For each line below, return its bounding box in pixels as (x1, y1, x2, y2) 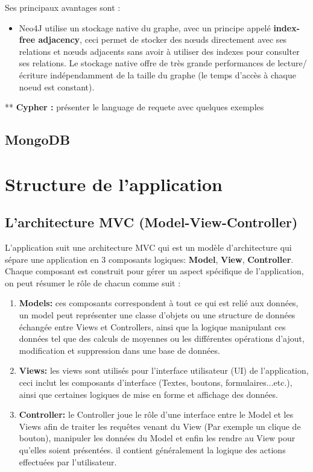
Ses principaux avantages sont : (5, 1, 121, 13)
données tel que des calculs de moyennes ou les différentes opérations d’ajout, (19, 332, 305, 345)
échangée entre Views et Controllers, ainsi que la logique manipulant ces (19, 320, 286, 333)
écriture (19, 68, 48, 81)
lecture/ (277, 57, 307, 69)
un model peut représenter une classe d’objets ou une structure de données (19, 309, 296, 321)
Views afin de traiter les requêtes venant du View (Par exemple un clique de (19, 420, 301, 432)
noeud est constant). (19, 80, 95, 93)
